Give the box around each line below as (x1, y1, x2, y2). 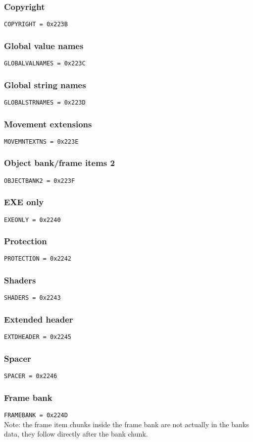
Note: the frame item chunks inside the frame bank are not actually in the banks (4, 419, 249, 429)
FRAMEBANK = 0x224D (4, 411, 68, 419)
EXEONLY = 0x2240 (4, 216, 61, 223)
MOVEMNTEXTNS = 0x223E (4, 138, 79, 145)
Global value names (4, 39, 84, 52)
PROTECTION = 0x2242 (4, 255, 72, 263)
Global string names (4, 78, 86, 91)
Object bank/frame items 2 (4, 157, 115, 169)
